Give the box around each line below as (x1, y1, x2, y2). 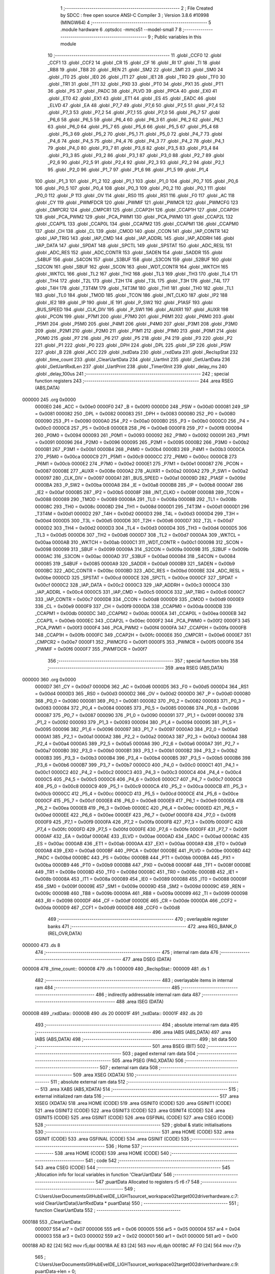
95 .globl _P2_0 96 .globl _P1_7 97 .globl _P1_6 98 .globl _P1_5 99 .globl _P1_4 (47, 166, 209, 173)
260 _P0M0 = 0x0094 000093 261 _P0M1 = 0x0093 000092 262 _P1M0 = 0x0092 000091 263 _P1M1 (35, 432, 250, 438)
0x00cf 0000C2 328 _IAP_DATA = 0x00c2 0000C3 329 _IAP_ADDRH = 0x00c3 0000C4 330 (35, 581, 230, 588)
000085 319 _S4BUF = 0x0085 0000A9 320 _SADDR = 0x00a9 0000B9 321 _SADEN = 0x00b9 (35, 561, 235, 567)
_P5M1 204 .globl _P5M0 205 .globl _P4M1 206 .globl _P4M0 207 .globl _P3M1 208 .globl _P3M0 (35, 321, 238, 327)
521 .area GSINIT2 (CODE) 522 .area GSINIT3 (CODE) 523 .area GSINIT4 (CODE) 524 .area (35, 1107, 225, 1113)
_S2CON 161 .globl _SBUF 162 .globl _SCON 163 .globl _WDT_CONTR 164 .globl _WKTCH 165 (35, 263, 229, 270)
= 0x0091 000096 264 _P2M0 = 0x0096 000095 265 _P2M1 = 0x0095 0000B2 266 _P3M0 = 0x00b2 (35, 439, 250, 445)
